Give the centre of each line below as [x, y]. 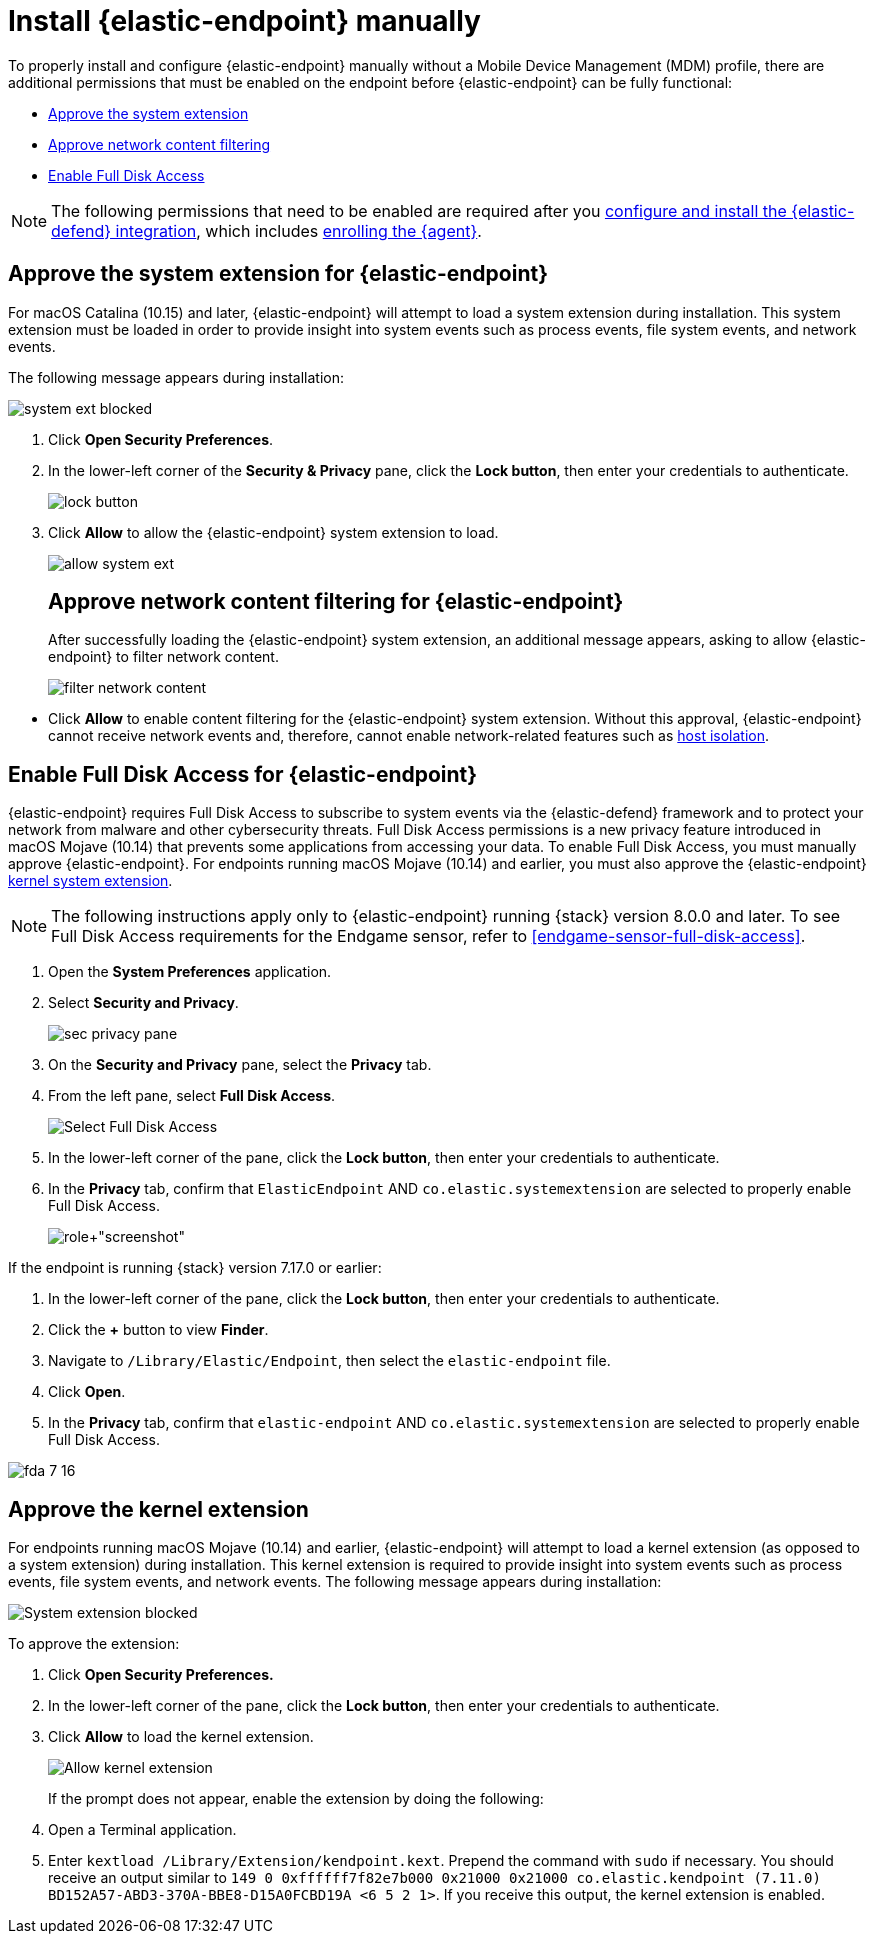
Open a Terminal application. [142, 1830]
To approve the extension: [94, 1644]
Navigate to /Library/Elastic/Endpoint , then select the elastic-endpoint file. [329, 1361]
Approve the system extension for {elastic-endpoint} [278, 274]
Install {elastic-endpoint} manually [244, 21]
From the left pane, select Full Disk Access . [192, 1096]
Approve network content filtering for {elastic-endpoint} [336, 602]
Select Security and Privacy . [143, 1003]
